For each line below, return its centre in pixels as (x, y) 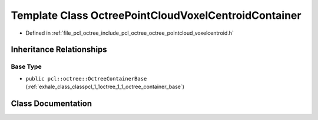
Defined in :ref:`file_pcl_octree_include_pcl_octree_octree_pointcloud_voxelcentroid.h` (130, 33)
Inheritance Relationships (59, 50)
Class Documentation (52, 103)
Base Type (26, 66)
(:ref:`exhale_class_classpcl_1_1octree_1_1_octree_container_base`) (105, 87)
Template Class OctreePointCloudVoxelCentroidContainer (156, 15)
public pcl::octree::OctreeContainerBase (86, 79)
